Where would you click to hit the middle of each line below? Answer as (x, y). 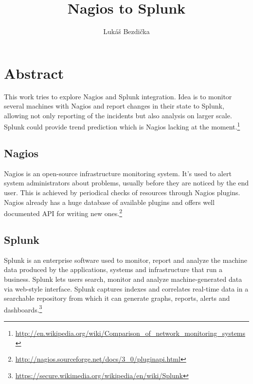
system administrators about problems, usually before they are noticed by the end (126, 183)
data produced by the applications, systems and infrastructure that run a (113, 269)
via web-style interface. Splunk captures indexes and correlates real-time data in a (126, 288)
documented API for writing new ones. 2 (63, 212)
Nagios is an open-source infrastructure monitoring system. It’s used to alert (118, 173)
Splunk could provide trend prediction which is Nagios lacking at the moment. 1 (122, 126)
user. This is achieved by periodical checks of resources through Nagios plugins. (122, 192)
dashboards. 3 (23, 309)
